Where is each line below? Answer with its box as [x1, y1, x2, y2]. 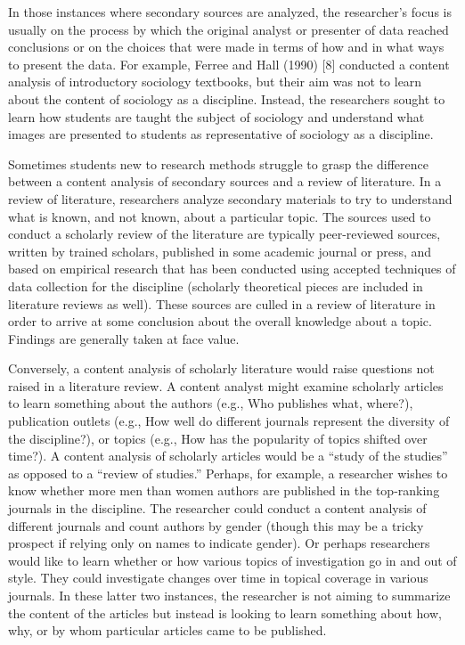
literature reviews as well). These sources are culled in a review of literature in [8, 294, 436, 313]
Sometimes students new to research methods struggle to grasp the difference [8, 154, 428, 173]
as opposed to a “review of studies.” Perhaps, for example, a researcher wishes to [8, 463, 448, 482]
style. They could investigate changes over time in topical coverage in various [8, 568, 428, 587]
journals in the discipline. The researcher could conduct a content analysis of [8, 499, 427, 518]
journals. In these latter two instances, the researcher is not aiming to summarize [8, 586, 451, 604]
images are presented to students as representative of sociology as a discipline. [8, 125, 434, 143]
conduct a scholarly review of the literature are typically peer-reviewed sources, [8, 225, 441, 243]
